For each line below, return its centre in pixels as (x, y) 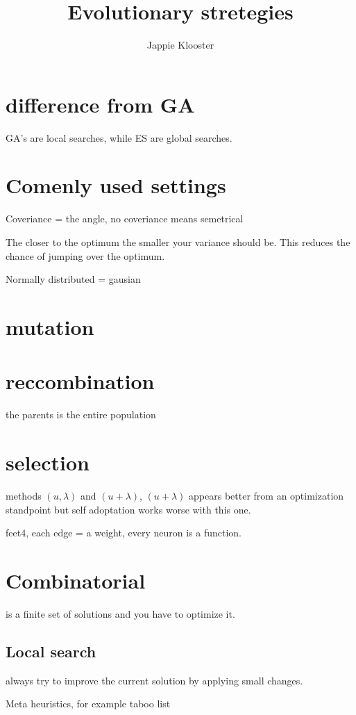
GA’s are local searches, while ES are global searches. (119, 137)
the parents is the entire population (81, 414)
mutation (50, 326)
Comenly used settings (116, 185)
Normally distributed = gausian (73, 279)
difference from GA (100, 104)
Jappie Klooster (180, 45)
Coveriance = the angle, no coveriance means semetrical (125, 219)
